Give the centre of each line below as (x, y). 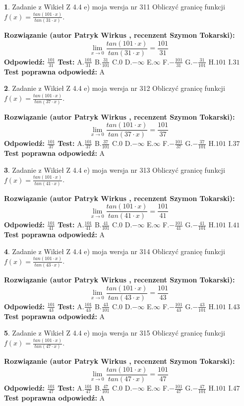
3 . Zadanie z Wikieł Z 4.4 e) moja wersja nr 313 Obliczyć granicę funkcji (115, 169)
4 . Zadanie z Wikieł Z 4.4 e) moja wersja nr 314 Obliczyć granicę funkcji (115, 251)
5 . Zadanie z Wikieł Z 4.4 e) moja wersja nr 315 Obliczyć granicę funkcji (115, 333)
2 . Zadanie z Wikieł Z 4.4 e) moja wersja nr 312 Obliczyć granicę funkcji (115, 88)
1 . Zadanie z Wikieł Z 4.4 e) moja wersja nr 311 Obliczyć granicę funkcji (115, 6)
